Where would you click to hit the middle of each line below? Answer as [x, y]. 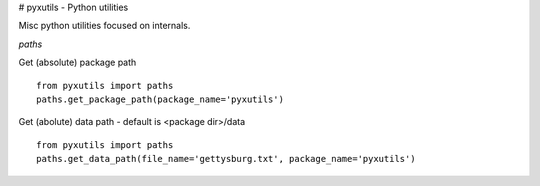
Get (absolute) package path [77, 62]
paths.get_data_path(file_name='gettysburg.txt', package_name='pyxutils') [226, 159]
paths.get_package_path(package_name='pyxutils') [160, 99]
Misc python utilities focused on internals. [104, 26]
